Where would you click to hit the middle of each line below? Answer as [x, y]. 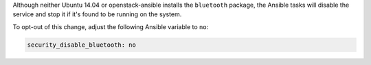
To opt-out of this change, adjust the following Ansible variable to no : [111, 26]
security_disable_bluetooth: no [82, 45]
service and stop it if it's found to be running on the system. [97, 14]
